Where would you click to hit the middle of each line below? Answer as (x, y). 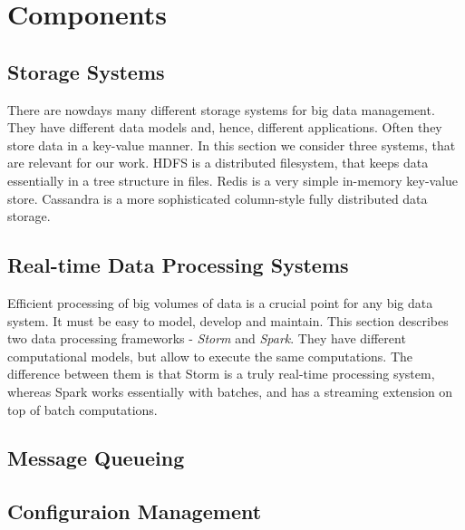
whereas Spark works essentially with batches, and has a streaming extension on (230, 391)
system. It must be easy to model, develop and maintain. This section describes (228, 320)
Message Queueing (96, 458)
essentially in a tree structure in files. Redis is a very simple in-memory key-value (233, 180)
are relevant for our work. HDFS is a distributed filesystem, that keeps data (218, 163)
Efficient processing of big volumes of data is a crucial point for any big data (220, 302)
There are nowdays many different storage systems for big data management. (221, 109)
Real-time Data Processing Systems (178, 265)
